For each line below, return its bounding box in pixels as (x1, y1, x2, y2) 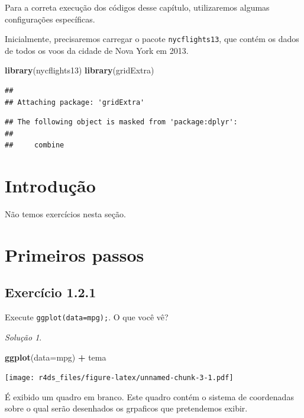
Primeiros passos (5, 242, 144, 266)
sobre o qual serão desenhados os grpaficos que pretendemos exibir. (5, 402, 248, 414)
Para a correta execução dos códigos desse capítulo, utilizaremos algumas (5, 1, 270, 13)
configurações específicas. (5, 12, 95, 25)
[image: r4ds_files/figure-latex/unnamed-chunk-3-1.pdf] (5, 374, 234, 382)
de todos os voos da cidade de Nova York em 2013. (5, 44, 189, 56)
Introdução (5, 173, 96, 198)
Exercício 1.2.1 (5, 283, 96, 301)
